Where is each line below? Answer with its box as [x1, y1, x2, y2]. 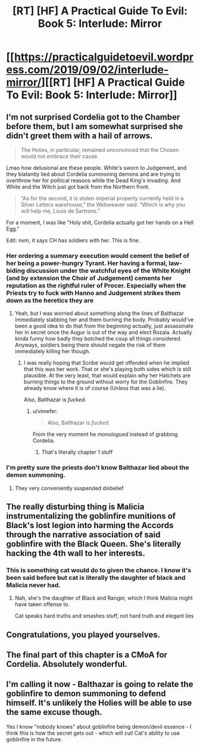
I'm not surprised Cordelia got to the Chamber [6, 112, 180, 122]
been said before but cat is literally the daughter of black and [6, 573, 186, 582]
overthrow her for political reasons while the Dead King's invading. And [6, 177, 181, 184]
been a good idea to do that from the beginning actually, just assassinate [14, 323, 193, 330]
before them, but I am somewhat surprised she [6, 121, 183, 132]
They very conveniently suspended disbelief [14, 484, 124, 492]
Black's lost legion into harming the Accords [6, 520, 174, 530]
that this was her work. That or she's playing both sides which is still [23, 366, 192, 373]
